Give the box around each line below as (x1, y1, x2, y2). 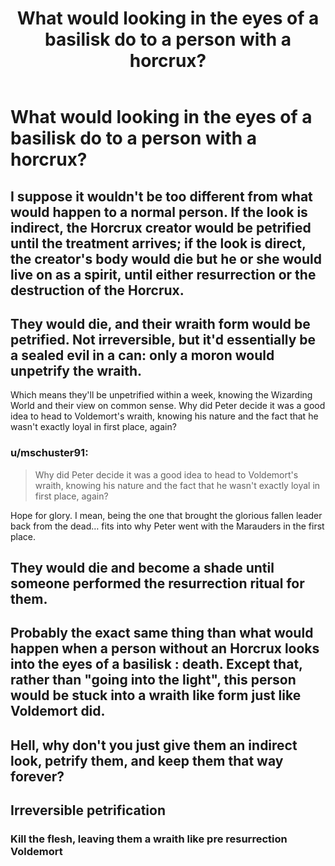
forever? (10, 768, 65, 785)
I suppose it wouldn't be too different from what (10, 188, 313, 205)
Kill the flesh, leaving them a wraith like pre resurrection (10, 832, 288, 846)
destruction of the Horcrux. (10, 282, 185, 299)
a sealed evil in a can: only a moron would (10, 347, 275, 364)
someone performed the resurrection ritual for (10, 575, 305, 592)
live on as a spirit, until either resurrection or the (10, 266, 317, 283)
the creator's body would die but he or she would (10, 250, 322, 267)
